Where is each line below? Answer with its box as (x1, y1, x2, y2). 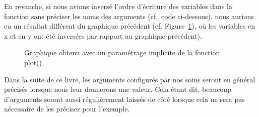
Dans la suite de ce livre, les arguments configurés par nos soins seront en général (4, 74, 255, 84)
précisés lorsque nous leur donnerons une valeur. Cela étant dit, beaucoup (4, 84, 231, 94)
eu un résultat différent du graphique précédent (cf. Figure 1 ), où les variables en (4, 21, 255, 31)
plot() (24, 57, 42, 67)
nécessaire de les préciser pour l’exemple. (4, 103, 130, 114)
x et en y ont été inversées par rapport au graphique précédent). (4, 30, 202, 41)
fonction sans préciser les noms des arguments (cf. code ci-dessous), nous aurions (4, 11, 254, 21)
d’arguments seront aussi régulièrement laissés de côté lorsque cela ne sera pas (4, 93, 245, 104)
